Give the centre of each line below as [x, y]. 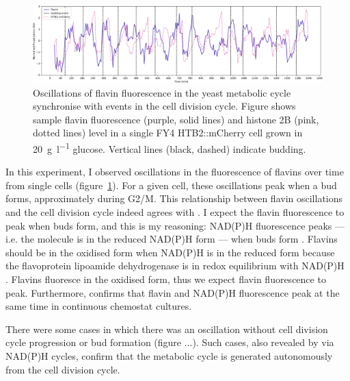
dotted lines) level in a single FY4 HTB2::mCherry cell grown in [168, 133]
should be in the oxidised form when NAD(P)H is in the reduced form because [170, 252]
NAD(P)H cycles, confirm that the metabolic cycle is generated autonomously [169, 355]
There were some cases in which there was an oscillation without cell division [167, 329]
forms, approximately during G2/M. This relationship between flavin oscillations [174, 198]
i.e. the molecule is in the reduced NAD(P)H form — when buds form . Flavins [172, 239]
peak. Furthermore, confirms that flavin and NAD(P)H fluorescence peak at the [173, 292]
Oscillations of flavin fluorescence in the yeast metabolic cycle [162, 92]
